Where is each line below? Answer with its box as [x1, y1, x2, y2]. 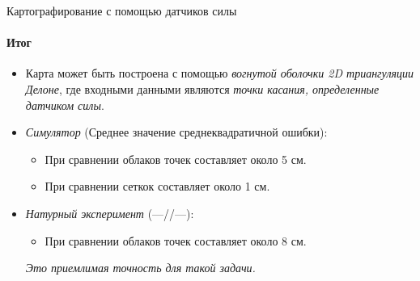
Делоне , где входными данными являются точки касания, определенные [25, 80, 380, 97]
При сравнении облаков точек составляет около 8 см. [45, 232, 307, 249]
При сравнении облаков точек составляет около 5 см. [45, 150, 307, 167]
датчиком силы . [25, 96, 104, 113]
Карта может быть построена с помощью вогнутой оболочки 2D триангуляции [25, 65, 414, 82]
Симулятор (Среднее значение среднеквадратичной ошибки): [25, 124, 328, 140]
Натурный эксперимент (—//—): [25, 204, 194, 221]
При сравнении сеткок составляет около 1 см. [45, 178, 270, 195]
